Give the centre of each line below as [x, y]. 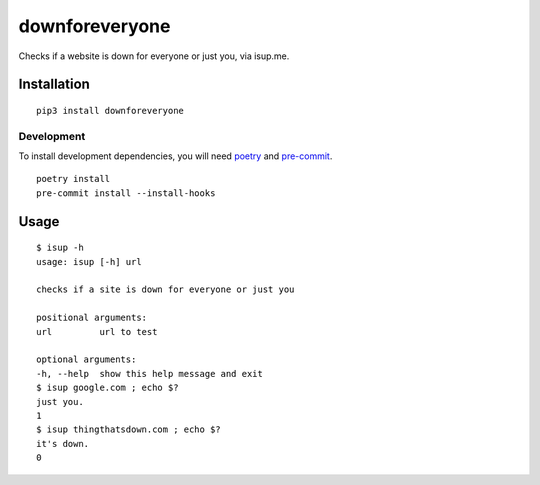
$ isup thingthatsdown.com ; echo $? [129, 429]
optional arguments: [86, 359]
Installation [54, 84]
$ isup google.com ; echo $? [107, 388]
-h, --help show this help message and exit [150, 373]
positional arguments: [92, 318]
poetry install [73, 179]
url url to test [97, 331]
